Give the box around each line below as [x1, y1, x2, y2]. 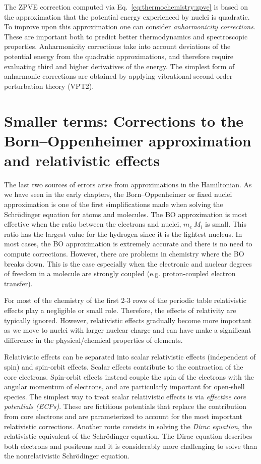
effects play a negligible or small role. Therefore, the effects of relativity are [4, 304, 236, 315]
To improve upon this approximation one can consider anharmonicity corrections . [4, 21, 255, 32]
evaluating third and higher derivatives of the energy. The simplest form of [4, 61, 235, 71]
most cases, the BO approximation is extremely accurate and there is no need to [4, 238, 252, 249]
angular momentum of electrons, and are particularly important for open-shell [4, 381, 245, 392]
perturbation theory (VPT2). [4, 80, 94, 91]
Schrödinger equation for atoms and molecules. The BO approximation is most [4, 209, 247, 219]
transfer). [4, 278, 33, 288]
